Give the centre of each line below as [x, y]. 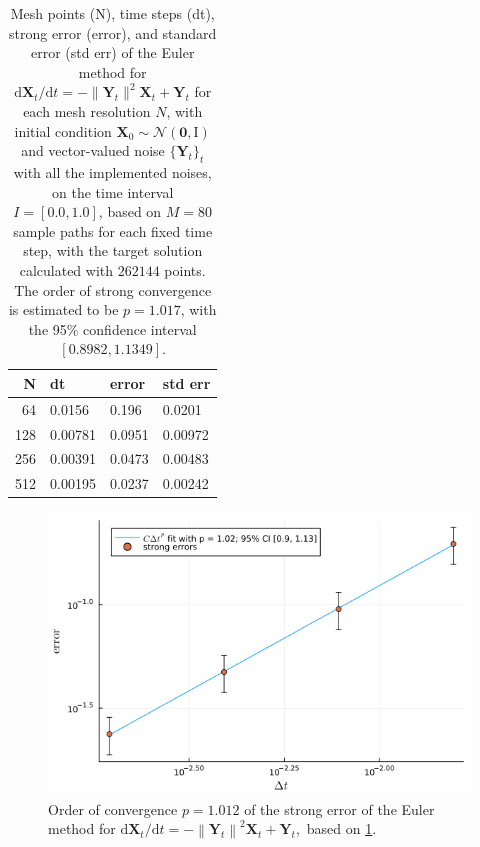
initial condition [63, 130]
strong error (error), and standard [112, 32]
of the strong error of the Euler [339, 808]
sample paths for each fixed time [113, 230]
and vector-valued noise [93, 150]
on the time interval [113, 191]
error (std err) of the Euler [112, 52]
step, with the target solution [113, 250]
